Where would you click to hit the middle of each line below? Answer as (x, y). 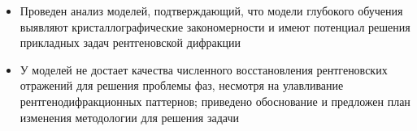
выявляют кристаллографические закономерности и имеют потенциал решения (215, 26)
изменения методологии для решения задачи (129, 117)
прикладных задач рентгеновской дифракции (130, 42)
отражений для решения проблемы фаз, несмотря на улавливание (182, 85)
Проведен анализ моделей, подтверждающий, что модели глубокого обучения (211, 11)
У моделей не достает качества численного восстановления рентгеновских (204, 69)
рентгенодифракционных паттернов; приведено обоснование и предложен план (215, 101)
